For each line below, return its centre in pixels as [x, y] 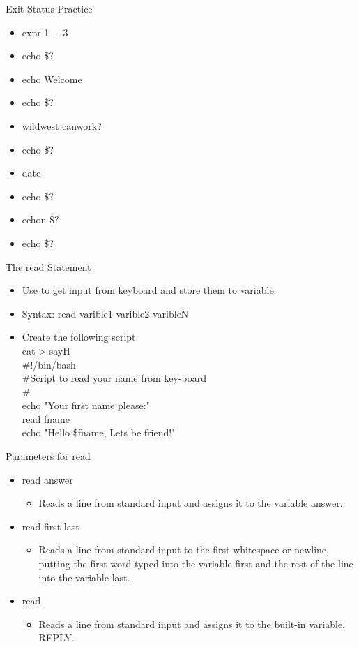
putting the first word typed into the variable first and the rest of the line [196, 564]
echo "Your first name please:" [86, 405]
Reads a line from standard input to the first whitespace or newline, [184, 550]
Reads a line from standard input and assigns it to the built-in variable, [192, 624]
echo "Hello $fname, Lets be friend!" [99, 432]
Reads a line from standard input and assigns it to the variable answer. [191, 503]
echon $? [40, 220]
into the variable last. [84, 577]
